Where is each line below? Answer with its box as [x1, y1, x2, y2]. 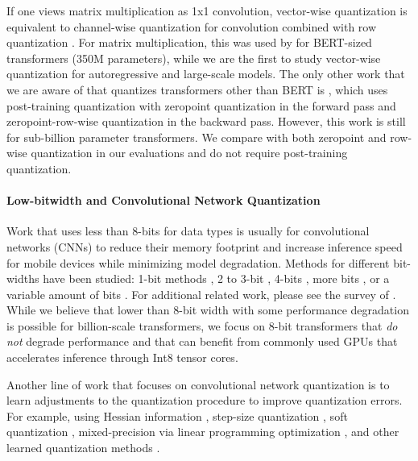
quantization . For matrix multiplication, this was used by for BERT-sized [6, 34, 372, 51]
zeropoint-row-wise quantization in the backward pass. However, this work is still [6, 113, 406, 130]
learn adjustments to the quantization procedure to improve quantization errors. [6, 392, 403, 409]
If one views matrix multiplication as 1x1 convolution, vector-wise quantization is [6, 2, 408, 19]
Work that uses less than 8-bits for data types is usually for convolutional [6, 222, 370, 239]
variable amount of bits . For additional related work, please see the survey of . [6, 285, 396, 302]
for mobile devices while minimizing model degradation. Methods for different [6, 254, 390, 271]
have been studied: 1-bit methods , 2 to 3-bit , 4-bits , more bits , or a [43, 270, 390, 287]
